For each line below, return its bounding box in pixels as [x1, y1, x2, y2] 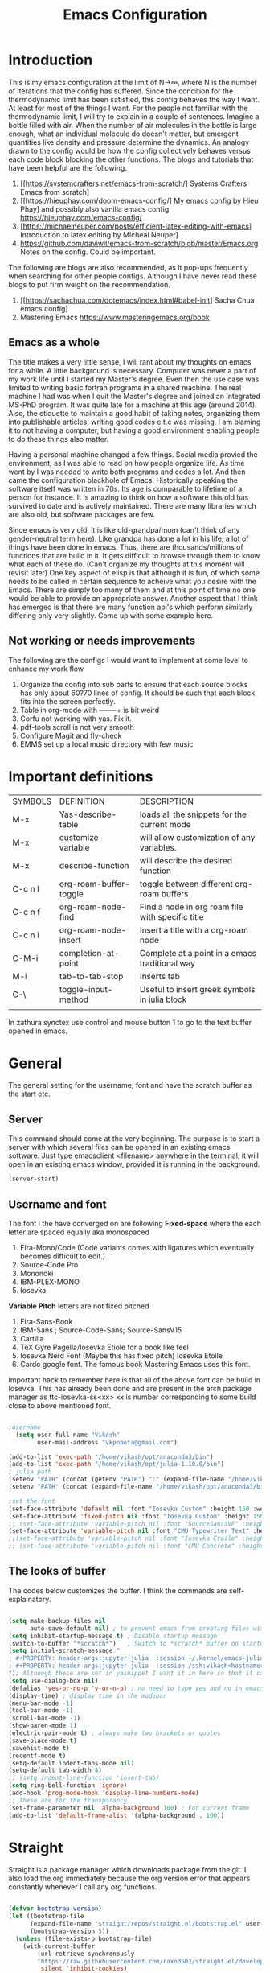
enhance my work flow [8, 664, 84, 673]
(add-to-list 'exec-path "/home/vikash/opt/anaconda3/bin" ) [8, 1452, 215, 1461]
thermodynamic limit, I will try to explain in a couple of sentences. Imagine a [8, 111, 260, 122]
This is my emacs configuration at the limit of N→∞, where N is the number [8, 77, 257, 87]
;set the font [8, 1497, 56, 1505]
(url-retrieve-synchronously [37, 1950, 135, 1958]
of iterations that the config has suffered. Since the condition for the [8, 86, 234, 96]
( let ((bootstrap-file [8, 1913, 84, 1921]
